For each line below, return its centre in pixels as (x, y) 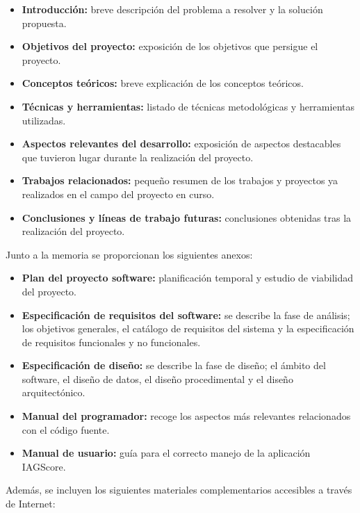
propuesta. (44, 23)
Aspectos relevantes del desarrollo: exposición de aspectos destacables (181, 144)
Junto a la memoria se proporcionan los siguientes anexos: (129, 254)
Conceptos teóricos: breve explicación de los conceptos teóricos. (163, 83)
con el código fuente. (66, 429)
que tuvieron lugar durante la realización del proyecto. (138, 157)
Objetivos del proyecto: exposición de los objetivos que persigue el (170, 46)
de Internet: (31, 504)
